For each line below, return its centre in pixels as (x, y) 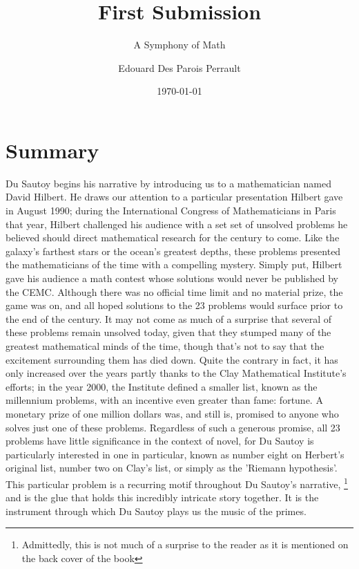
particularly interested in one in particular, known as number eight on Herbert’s (175, 454)
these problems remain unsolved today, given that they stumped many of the (168, 332)
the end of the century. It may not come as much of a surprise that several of (169, 318)
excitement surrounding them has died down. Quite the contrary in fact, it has (172, 359)
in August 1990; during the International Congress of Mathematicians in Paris (171, 211)
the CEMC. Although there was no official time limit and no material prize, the (174, 291)
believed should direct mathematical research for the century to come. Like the (173, 237)
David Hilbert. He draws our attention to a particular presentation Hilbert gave (174, 197)
